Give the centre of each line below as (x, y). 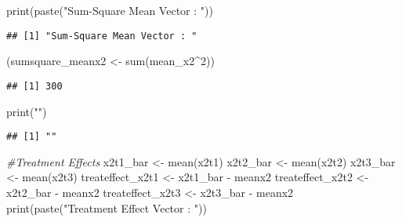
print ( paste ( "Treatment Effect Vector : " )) (107, 207)
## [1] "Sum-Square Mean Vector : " (102, 36)
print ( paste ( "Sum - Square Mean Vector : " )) (110, 10)
